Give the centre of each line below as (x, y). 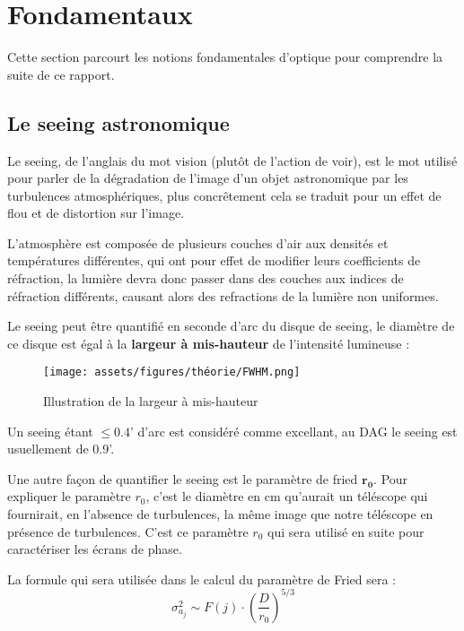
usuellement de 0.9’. (61, 449)
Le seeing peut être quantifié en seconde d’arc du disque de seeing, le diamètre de (231, 326)
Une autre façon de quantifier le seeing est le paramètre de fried (183, 478)
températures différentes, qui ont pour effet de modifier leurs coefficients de (214, 260)
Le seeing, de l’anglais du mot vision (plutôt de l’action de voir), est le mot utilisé (232, 160)
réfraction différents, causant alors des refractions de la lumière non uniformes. (223, 295)
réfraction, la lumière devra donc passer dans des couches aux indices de (206, 278)
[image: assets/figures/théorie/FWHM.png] (172, 372)
